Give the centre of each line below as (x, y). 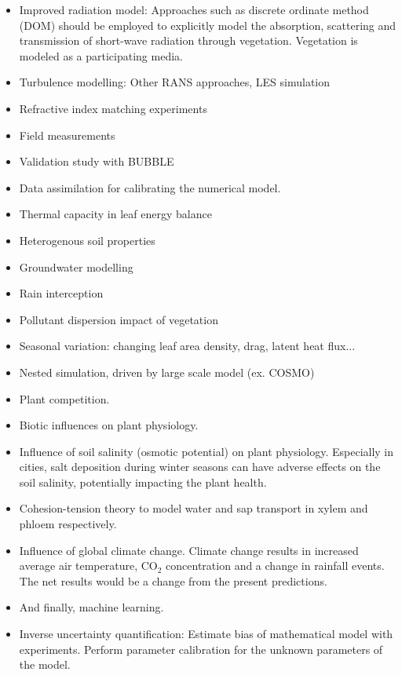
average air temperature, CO (88, 566)
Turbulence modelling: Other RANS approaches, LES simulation (175, 82)
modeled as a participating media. (101, 55)
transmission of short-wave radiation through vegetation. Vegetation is (188, 40)
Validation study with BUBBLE (97, 161)
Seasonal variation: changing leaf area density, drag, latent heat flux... (187, 346)
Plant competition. (64, 398)
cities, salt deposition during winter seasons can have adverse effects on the (200, 467)
